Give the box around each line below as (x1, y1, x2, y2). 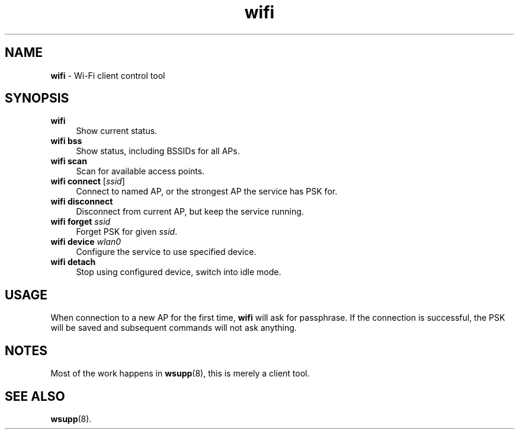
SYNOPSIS (5, 91, 69, 106)
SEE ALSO (5, 388, 65, 404)
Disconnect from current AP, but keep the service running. (76, 206, 304, 217)
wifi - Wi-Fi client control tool (50, 70, 165, 81)
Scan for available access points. (76, 166, 205, 177)
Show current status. (76, 126, 158, 136)
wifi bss (50, 136, 82, 146)
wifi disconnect (50, 196, 113, 207)
